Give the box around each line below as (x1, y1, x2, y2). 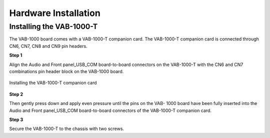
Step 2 (9, 91, 23, 97)
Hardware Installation (9, 7, 101, 18)
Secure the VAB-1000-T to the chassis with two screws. (9, 125, 124, 132)
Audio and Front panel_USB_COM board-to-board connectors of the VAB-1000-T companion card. (9, 107, 212, 113)
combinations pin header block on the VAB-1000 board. (9, 68, 124, 74)
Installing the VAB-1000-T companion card (9, 80, 97, 86)
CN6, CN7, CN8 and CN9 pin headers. (9, 43, 87, 49)
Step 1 (9, 52, 22, 58)
